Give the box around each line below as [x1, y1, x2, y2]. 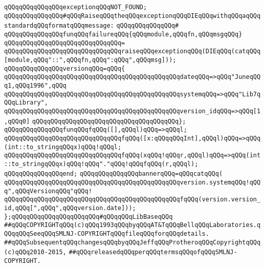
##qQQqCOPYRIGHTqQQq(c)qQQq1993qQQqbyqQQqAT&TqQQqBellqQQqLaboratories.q [4, 221, 261, 229]
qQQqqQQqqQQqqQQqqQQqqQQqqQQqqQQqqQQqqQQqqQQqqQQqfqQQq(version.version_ [4, 196, 261, 203]
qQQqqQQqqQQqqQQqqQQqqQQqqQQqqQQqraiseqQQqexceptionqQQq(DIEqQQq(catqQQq [4, 48, 261, 55]
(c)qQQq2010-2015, [4, 249, 67, 256]
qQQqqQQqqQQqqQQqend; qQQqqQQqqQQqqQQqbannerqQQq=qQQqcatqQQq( [4, 170, 223, 178]
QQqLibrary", [4, 99, 48, 107]
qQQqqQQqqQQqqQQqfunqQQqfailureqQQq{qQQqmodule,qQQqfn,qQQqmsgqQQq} [4, 30, 242, 38]
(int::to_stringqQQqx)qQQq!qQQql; [4, 143, 122, 151]
